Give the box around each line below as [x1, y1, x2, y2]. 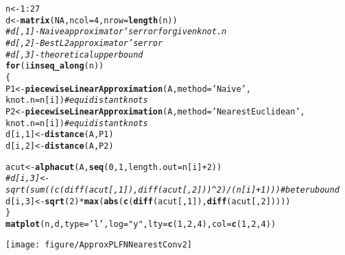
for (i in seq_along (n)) [5, 61, 104, 71]
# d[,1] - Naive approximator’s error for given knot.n [5, 27, 227, 37]
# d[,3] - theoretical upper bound [5, 49, 143, 60]
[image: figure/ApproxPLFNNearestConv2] [5, 240, 193, 250]
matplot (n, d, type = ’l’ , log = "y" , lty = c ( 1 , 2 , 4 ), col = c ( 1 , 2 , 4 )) [5, 219, 276, 229]
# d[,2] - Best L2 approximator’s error [5, 38, 163, 48]
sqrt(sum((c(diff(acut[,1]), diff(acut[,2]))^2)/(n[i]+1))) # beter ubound [5, 184, 340, 195]
